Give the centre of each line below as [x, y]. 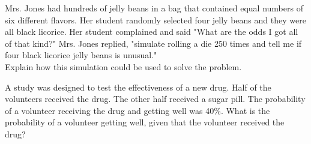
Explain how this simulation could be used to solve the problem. [123, 66]
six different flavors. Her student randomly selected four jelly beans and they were [155, 19]
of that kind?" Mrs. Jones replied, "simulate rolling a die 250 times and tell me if [153, 43]
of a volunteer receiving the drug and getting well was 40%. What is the [137, 110]
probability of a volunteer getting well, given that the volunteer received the [145, 122]
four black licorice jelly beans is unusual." [81, 55]
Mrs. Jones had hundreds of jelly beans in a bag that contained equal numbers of [154, 8]
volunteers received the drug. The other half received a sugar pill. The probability [155, 99]
